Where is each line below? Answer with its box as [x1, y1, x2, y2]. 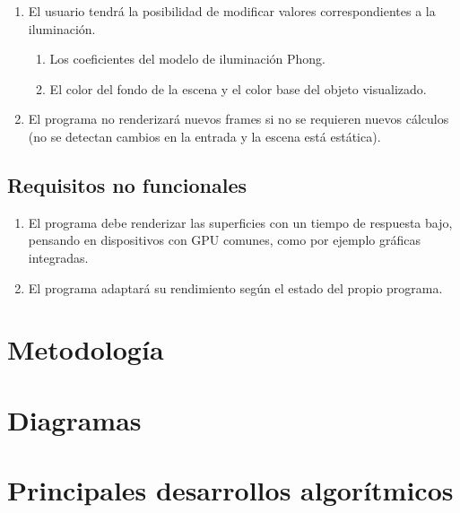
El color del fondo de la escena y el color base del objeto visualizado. [49, 79, 427, 98]
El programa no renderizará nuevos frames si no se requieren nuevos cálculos [28, 109, 449, 128]
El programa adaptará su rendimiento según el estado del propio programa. [28, 278, 443, 297]
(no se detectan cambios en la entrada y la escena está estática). [28, 126, 381, 145]
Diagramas [7, 401, 142, 438]
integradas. [28, 248, 89, 266]
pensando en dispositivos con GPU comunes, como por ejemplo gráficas [28, 230, 421, 249]
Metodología [7, 331, 164, 368]
